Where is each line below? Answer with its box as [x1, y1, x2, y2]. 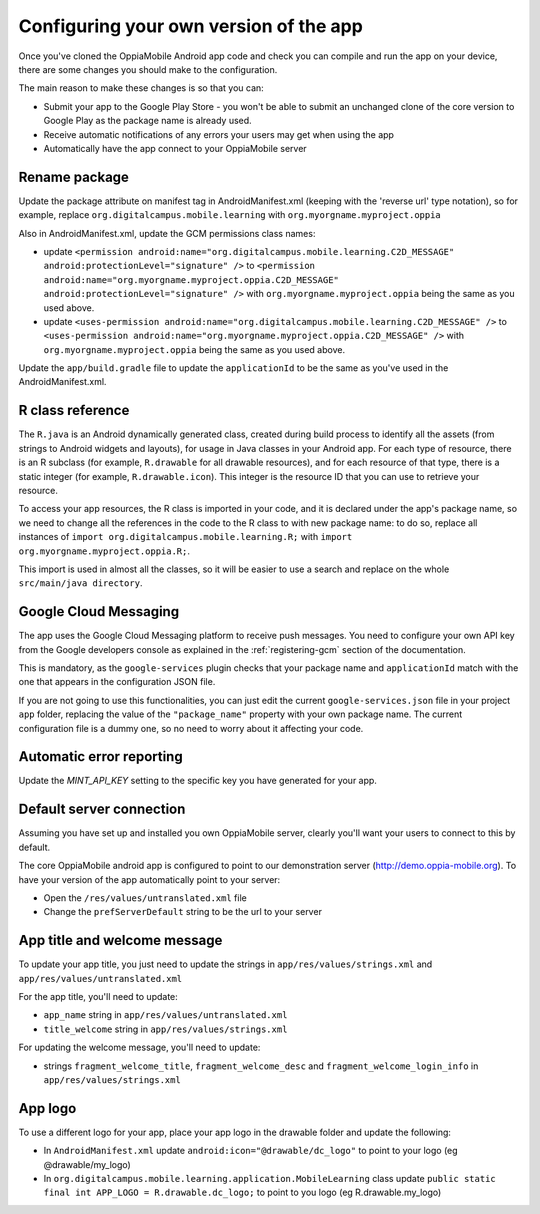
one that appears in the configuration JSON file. [18, 676, 216, 688]
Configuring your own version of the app [18, 15, 364, 37]
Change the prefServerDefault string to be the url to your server [43, 906, 322, 918]
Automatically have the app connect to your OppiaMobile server [43, 142, 307, 154]
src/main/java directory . [18, 577, 143, 589]
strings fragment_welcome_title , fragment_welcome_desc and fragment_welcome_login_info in [43, 1060, 479, 1072]
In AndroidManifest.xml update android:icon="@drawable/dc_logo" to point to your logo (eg [43, 1145, 459, 1157]
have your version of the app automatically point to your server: [18, 873, 281, 885]
